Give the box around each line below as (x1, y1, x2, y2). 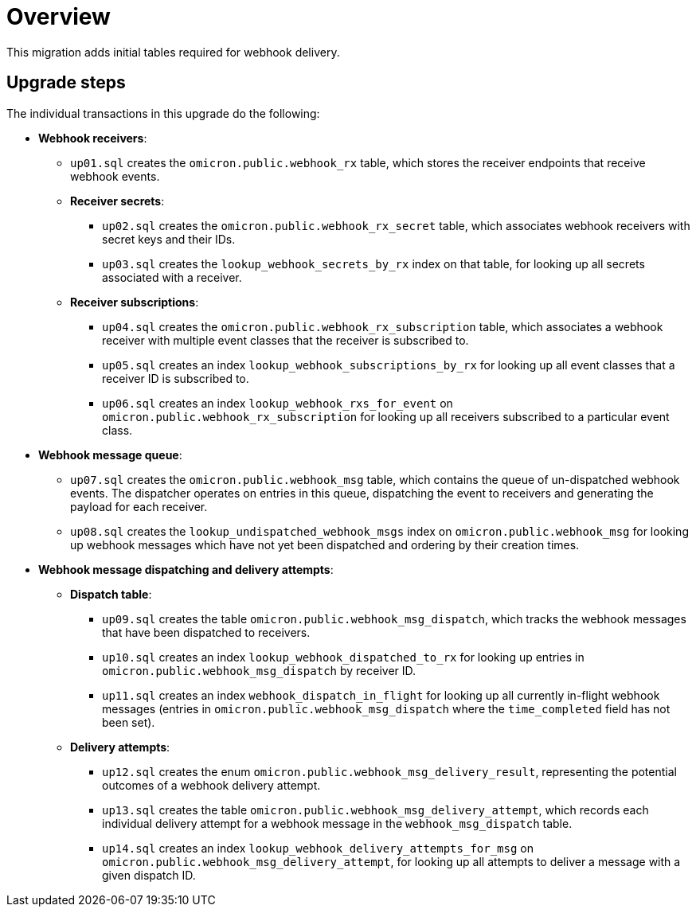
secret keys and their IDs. (102, 232, 236, 246)
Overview (6, 3, 111, 30)
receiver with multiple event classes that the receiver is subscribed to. (102, 333, 469, 347)
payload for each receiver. (70, 499, 208, 513)
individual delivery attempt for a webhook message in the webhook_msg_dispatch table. (102, 816, 573, 830)
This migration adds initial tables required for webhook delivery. (6, 45, 340, 59)
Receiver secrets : (70, 193, 165, 208)
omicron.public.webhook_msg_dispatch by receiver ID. (102, 663, 416, 677)
